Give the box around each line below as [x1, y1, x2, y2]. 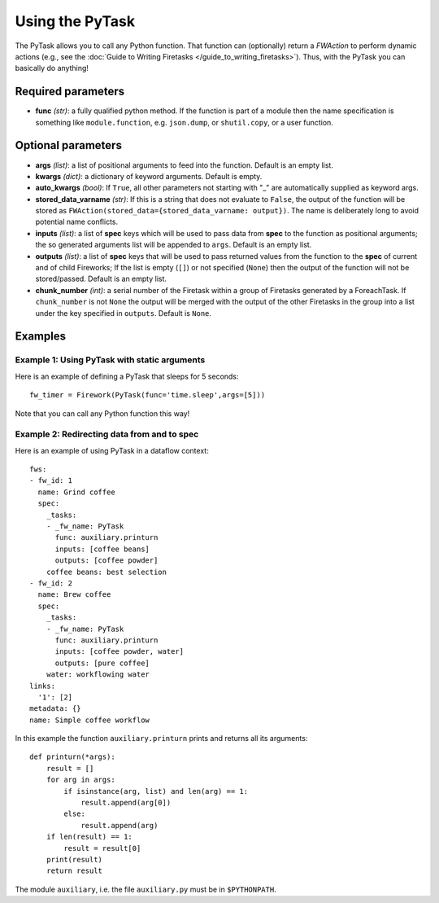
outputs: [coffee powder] [54, 556, 159, 565]
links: [29, 681, 56, 690]
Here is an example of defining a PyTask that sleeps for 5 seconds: [15, 371, 239, 381]
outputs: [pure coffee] [54, 658, 150, 668]
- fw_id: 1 [29, 476, 73, 485]
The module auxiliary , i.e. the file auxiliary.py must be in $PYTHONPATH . [15, 884, 276, 894]
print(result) [46, 855, 103, 864]
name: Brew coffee [37, 590, 111, 599]
